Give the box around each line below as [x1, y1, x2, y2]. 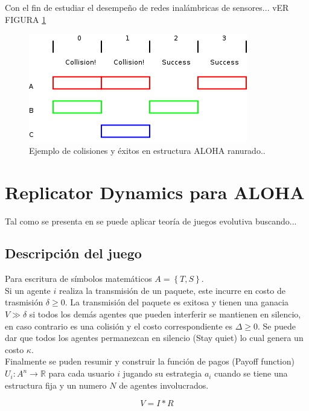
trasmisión [5, 296, 43, 308]
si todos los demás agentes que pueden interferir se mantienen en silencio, [29, 308, 301, 320]
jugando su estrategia [123, 367, 202, 380]
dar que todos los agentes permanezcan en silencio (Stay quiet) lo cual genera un [5, 331, 304, 344]
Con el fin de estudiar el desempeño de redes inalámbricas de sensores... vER [5, 1, 289, 13]
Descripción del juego [5, 244, 142, 263]
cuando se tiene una [214, 367, 288, 380]
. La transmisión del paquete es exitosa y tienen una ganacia [65, 296, 289, 308]
